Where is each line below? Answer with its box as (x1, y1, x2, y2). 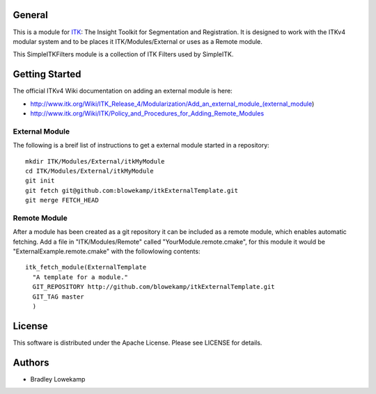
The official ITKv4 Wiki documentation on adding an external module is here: (13, 87, 233, 95)
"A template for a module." (32, 273, 129, 281)
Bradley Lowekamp (30, 375, 86, 383)
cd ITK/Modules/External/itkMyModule (25, 167, 155, 175)
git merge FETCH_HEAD (25, 196, 99, 205)
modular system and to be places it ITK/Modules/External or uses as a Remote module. (13, 37, 263, 45)
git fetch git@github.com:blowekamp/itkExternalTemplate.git (25, 187, 238, 194)
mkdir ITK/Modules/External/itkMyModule (25, 157, 165, 165)
